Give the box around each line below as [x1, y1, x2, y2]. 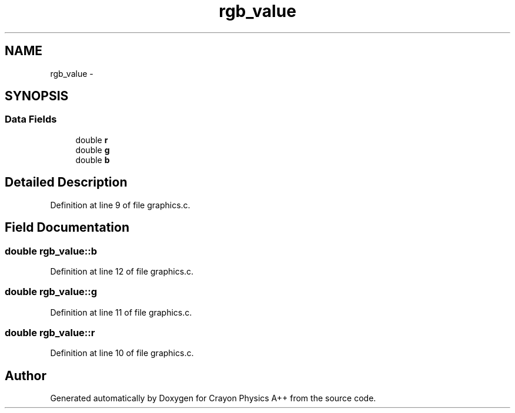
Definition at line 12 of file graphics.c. [50, 266, 194, 276]
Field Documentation [5, 220, 129, 235]
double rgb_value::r [5, 327, 95, 338]
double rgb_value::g [5, 286, 98, 298]
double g [75, 144, 110, 155]
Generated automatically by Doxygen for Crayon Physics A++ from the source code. [50, 393, 376, 404]
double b [75, 154, 110, 165]
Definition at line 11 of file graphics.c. [50, 307, 192, 317]
